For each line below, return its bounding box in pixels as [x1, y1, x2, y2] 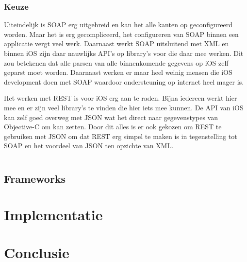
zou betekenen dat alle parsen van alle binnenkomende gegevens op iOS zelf [4, 57, 229, 68]
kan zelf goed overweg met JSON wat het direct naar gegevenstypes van [4, 112, 218, 122]
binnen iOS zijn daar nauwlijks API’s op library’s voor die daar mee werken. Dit [4, 48, 244, 58]
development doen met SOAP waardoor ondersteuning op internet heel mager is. [4, 76, 244, 87]
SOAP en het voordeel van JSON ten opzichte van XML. [4, 140, 174, 151]
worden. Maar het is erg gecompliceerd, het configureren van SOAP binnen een [4, 29, 239, 39]
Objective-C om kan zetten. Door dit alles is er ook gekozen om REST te [4, 122, 222, 132]
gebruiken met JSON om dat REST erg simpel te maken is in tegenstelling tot [4, 131, 237, 141]
